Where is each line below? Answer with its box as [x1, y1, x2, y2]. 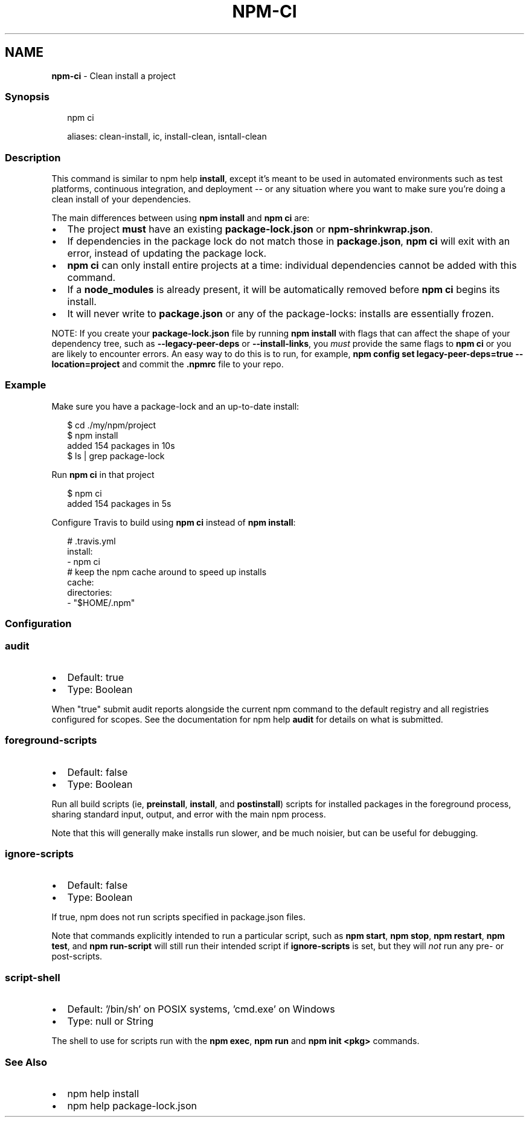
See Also [5, 1056, 47, 1068]
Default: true [67, 671, 124, 683]
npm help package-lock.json [67, 1099, 197, 1112]
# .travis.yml [67, 535, 116, 546]
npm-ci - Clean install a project [51, 70, 176, 81]
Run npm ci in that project [51, 469, 155, 480]
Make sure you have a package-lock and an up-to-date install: [51, 401, 300, 411]
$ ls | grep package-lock [67, 450, 165, 461]
